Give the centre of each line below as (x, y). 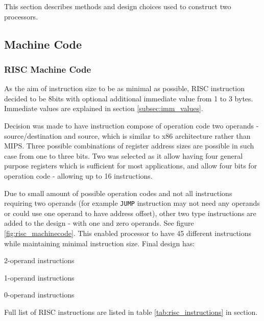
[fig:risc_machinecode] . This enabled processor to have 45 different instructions (128, 233)
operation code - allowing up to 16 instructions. (78, 175)
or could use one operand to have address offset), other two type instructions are (130, 213)
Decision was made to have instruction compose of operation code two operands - (131, 125)
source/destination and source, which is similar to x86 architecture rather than (127, 135)
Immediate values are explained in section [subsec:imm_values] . (104, 108)
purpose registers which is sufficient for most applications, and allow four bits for (131, 166)
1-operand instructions (39, 277)
